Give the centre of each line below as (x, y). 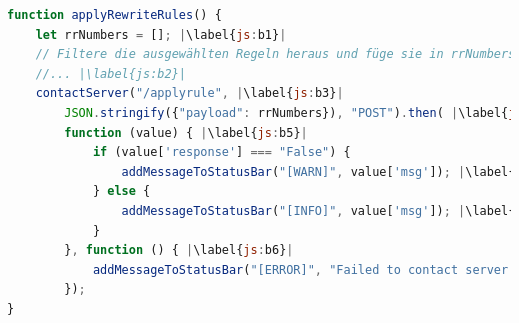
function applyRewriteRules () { (114, 15)
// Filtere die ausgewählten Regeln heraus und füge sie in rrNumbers (275, 54)
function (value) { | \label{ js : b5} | (186, 132)
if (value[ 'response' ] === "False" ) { (221, 152)
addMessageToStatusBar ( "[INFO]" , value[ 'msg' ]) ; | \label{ (318, 210)
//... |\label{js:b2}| (110, 73)
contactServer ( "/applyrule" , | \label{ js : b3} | (189, 93)
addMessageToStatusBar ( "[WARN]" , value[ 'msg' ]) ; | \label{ (318, 171)
